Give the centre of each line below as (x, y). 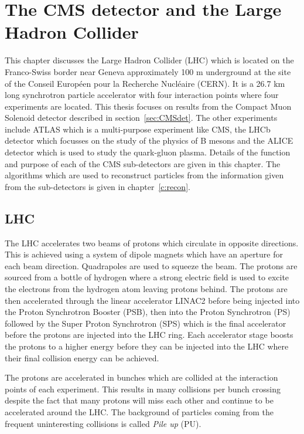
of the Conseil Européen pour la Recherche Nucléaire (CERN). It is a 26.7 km (145, 83)
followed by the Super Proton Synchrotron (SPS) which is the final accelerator (146, 323)
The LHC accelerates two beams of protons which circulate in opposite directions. (152, 243)
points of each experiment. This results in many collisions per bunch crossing (143, 389)
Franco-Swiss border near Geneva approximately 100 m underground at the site (148, 71)
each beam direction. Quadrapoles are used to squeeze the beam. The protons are (151, 265)
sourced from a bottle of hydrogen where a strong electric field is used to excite (147, 277)
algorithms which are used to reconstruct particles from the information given (144, 175)
